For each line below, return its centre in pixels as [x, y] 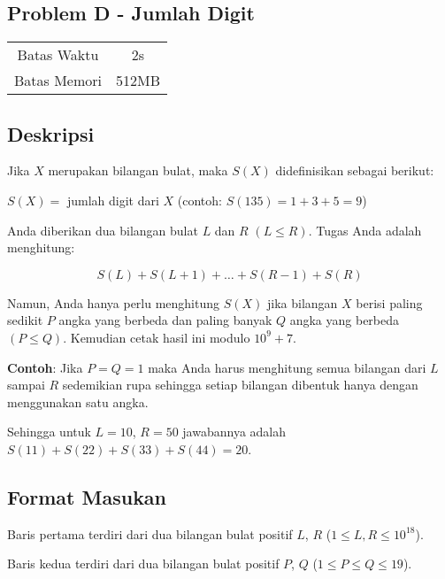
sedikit [25, 320]
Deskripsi [51, 133]
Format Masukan [87, 496]
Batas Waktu [58, 55]
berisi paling [389, 302]
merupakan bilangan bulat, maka [138, 170]
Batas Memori [58, 81]
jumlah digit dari [113, 200]
